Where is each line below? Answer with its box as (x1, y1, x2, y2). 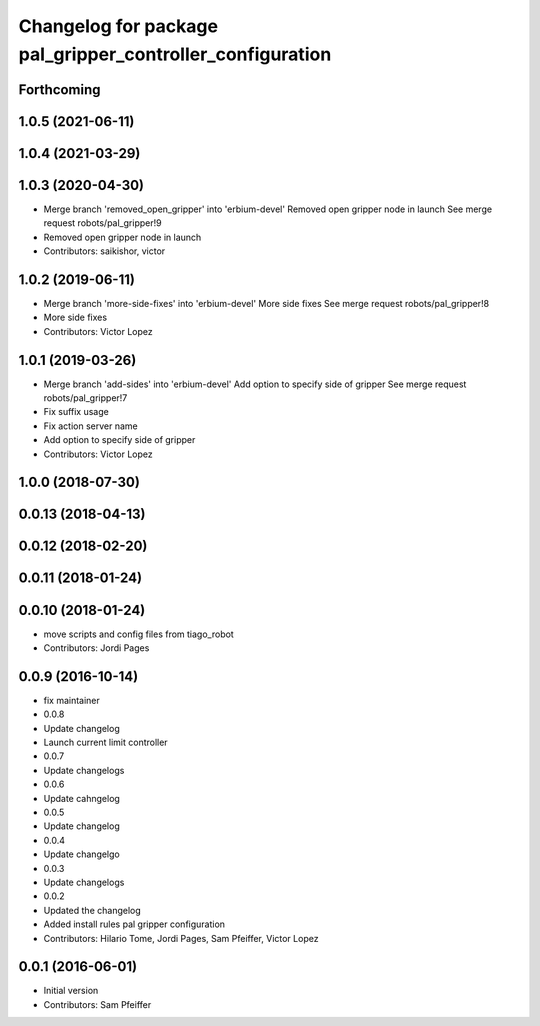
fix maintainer (43, 694, 100, 706)
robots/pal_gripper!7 (43, 392, 128, 404)
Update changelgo (43, 848, 120, 860)
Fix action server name (43, 420, 139, 432)
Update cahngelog (43, 792, 120, 804)
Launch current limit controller (43, 736, 169, 749)
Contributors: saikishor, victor (43, 245, 166, 257)
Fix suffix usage (43, 406, 109, 418)
